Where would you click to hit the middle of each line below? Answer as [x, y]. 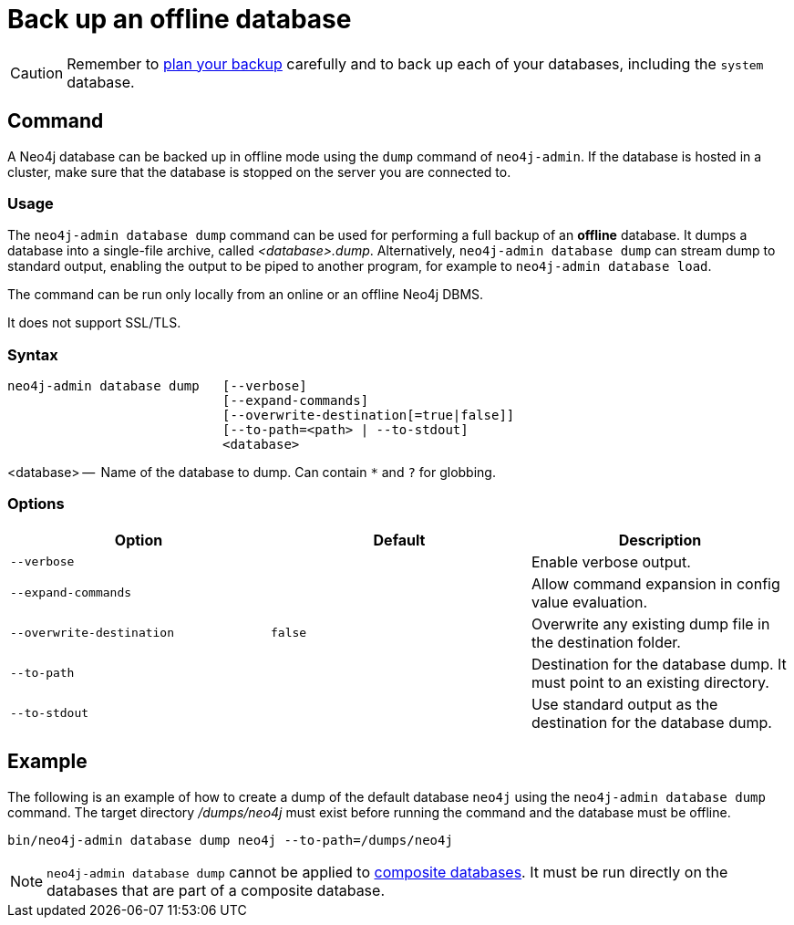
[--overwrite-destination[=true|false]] [369, 416]
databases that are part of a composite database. [216, 890]
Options [36, 504]
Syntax [33, 354]
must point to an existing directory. [650, 682]
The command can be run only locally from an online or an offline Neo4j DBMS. [246, 295]
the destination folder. [606, 642]
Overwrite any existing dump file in [650, 624]
